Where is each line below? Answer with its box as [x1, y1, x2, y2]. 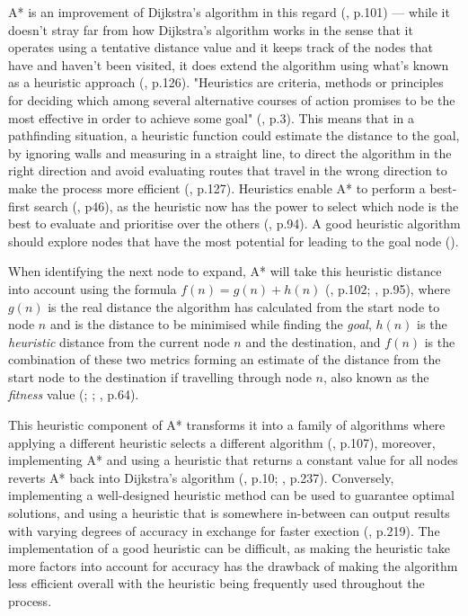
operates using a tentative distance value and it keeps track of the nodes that [8, 38, 433, 57]
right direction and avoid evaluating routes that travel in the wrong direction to [8, 161, 447, 180]
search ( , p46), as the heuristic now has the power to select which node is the [33, 196, 459, 215]
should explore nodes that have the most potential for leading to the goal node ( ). [8, 231, 459, 250]
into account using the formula [8, 279, 177, 298]
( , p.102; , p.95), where [324, 279, 451, 298]
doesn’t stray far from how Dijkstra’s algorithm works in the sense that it [8, 20, 413, 39]
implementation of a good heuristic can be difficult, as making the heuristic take [8, 539, 450, 558]
